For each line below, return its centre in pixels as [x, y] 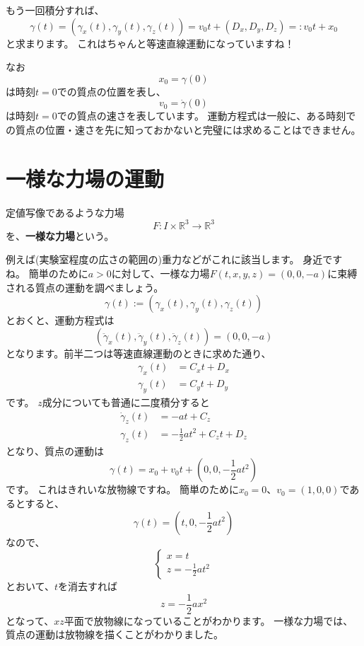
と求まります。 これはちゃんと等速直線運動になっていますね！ [150, 43]
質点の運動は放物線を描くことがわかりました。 [115, 634]
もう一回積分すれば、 [55, 10]
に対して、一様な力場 [160, 273]
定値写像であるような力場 [65, 212]
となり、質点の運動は [55, 450]
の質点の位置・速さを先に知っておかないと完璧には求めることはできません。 [183, 129]
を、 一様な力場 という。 [60, 235]
